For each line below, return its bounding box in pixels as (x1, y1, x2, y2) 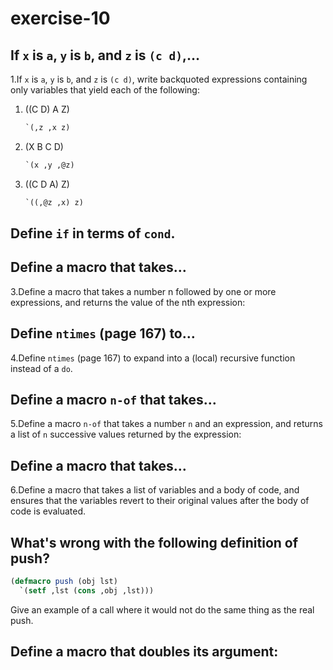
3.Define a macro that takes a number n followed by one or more (10, 285, 277, 297)
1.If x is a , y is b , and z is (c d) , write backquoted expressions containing (10, 73, 308, 85)
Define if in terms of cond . (10, 225, 176, 242)
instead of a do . (10, 362, 73, 374)
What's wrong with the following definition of (10, 534, 299, 551)
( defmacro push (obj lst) (10, 577, 118, 587)
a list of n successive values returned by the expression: (10, 428, 242, 441)
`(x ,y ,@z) (24, 160, 75, 170)
